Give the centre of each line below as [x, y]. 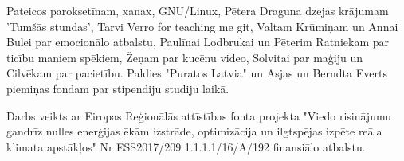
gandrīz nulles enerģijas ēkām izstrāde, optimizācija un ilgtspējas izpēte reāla [194, 131]
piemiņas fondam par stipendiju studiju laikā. [118, 88]
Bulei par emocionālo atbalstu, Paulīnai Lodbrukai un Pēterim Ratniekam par [198, 42]
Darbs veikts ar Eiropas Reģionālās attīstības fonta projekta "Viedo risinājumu [199, 115]
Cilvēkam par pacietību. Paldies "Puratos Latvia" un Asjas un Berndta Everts [197, 73]
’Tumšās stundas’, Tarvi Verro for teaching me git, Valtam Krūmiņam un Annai [202, 26]
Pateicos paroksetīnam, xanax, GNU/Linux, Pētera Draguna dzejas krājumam [198, 10]
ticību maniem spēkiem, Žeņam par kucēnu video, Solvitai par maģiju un [185, 57]
